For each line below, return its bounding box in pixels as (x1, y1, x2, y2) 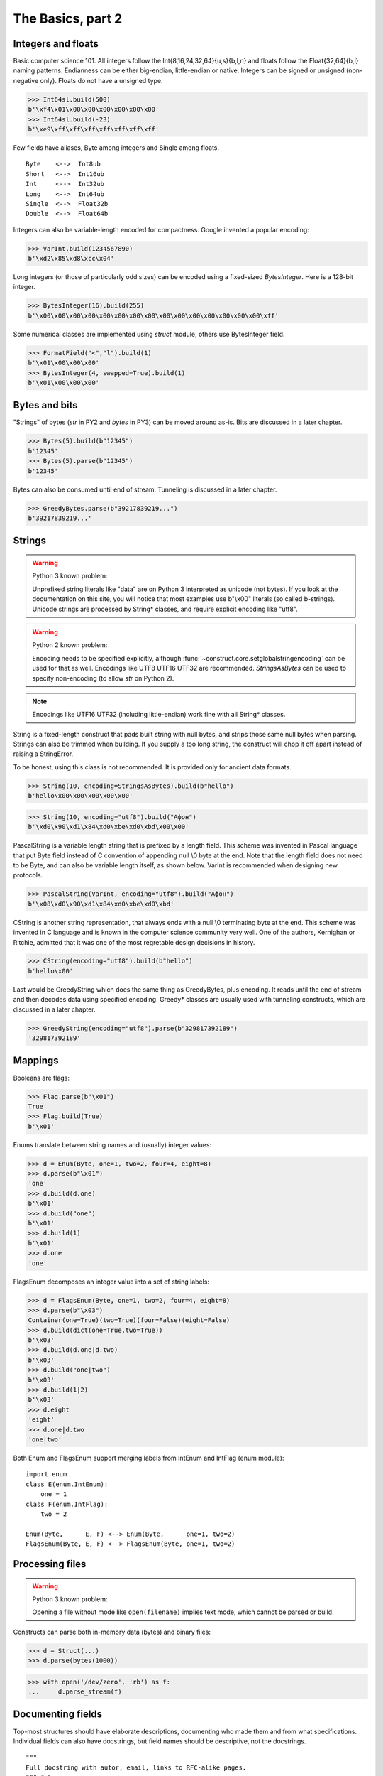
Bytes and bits (13, 399, 78, 411)
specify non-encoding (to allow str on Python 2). (32, 673, 174, 682)
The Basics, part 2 (13, 11, 123, 26)
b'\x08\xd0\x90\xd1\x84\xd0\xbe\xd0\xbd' (28, 899, 174, 908)
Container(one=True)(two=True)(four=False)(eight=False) (28, 1316, 231, 1324)
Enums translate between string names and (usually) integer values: (13, 1140, 212, 1149)
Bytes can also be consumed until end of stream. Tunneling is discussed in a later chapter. (13, 485, 277, 494)
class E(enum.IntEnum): (26, 1480, 109, 1488)
